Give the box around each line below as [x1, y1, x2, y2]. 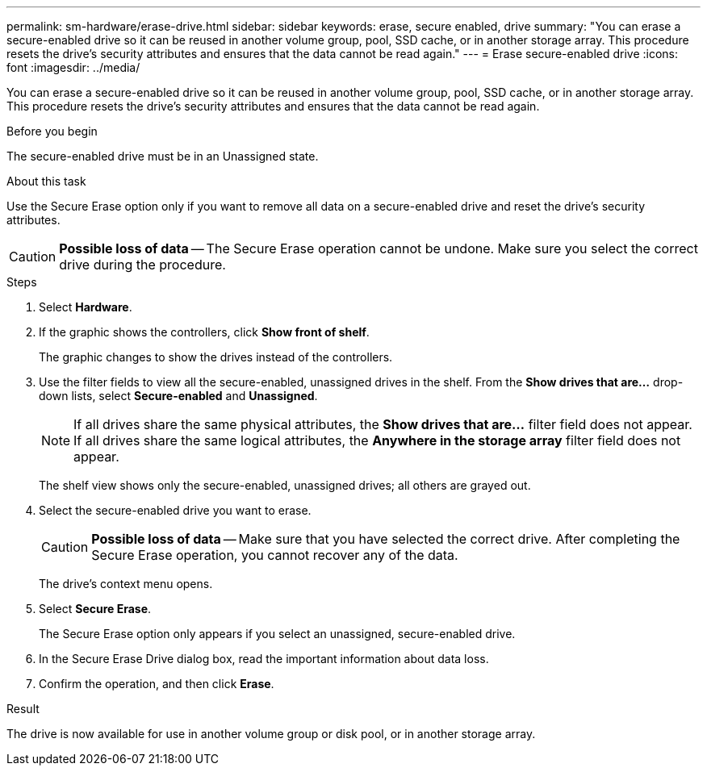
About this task [6, 174, 86, 188]
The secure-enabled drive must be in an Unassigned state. [6, 149, 319, 163]
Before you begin [6, 124, 98, 138]
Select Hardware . [39, 300, 132, 314]
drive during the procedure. [59, 257, 226, 273]
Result [6, 702, 40, 716]
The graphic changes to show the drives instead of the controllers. [39, 350, 393, 364]
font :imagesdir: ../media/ [6, 61, 140, 74]
